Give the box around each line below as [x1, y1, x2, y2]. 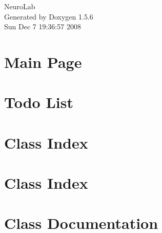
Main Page [4, 51, 82, 72]
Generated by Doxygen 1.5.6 [4, 11, 93, 22]
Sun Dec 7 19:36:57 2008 [4, 21, 81, 32]
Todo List [4, 92, 73, 113]
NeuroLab [4, 1, 35, 11]
